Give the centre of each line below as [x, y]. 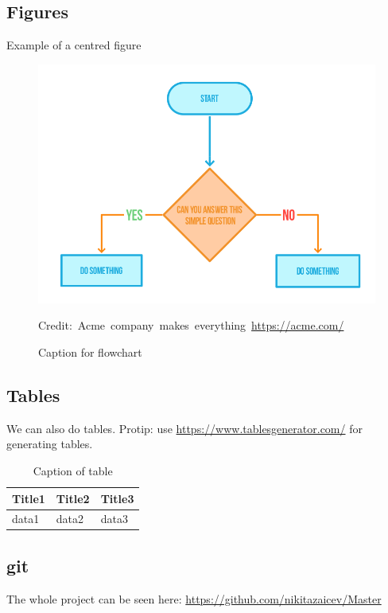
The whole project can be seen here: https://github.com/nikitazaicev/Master [194, 598]
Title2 [73, 498]
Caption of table [73, 470]
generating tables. [50, 444]
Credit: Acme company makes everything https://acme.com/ [191, 325]
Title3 [117, 498]
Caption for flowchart [90, 351]
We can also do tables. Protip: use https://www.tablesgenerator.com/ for [184, 428]
